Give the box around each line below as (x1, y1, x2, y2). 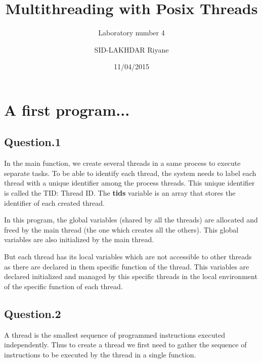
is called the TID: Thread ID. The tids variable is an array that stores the (4, 188, 236, 198)
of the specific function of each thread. (4, 281, 123, 291)
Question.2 (4, 305, 61, 321)
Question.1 (4, 134, 61, 150)
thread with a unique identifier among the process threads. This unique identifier (4, 177, 255, 188)
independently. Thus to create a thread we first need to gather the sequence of (4, 339, 247, 350)
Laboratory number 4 (98, 27, 165, 38)
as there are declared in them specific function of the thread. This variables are (4, 261, 249, 271)
